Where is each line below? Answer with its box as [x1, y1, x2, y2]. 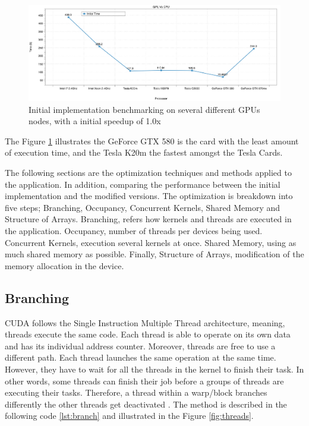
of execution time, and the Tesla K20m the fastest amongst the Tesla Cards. [5, 146, 283, 159]
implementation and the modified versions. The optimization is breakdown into [5, 190, 293, 202]
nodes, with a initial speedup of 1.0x [29, 115, 161, 127]
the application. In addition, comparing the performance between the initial [5, 178, 280, 190]
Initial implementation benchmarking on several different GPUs [29, 103, 260, 115]
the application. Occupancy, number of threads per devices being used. [5, 224, 263, 236]
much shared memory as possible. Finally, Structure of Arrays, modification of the [5, 248, 304, 260]
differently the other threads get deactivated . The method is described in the [5, 397, 287, 410]
